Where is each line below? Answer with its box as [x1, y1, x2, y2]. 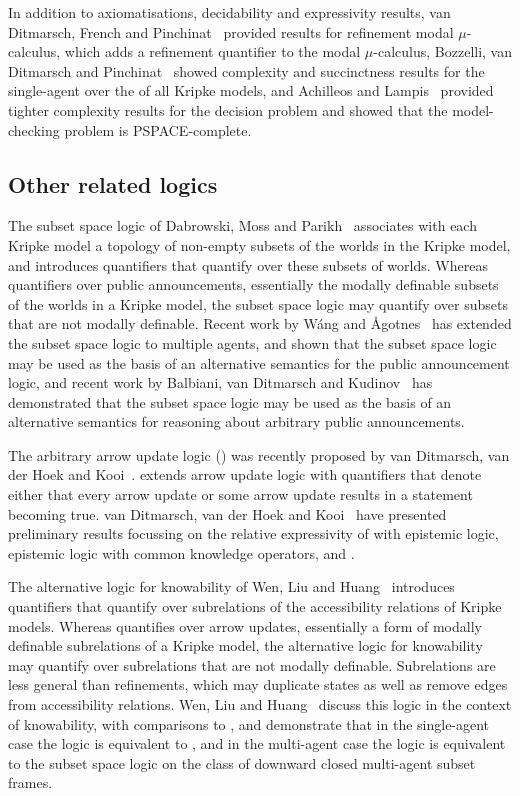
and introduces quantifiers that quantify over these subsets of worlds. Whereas [8, 254, 488, 275]
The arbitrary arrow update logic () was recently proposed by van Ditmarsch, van [8, 444, 510, 465]
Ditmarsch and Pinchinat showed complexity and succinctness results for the [8, 60, 485, 81]
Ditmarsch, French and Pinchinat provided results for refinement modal [8, 21, 454, 42]
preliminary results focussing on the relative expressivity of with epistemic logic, [8, 523, 499, 544]
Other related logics [8, 168, 218, 199]
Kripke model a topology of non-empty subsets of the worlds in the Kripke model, [8, 234, 511, 255]
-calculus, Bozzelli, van [373, 41, 513, 62]
